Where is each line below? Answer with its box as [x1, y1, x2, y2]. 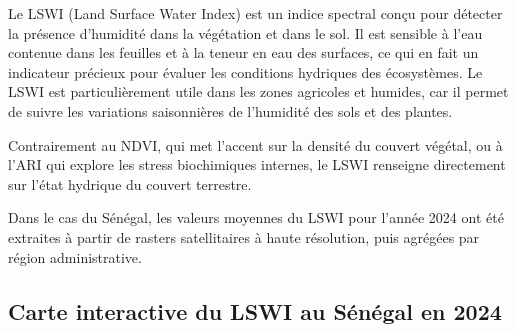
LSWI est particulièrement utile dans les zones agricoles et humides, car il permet [8, 81, 509, 102]
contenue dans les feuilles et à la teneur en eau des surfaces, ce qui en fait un [8, 42, 479, 63]
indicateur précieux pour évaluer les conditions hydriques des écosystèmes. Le [8, 61, 483, 82]
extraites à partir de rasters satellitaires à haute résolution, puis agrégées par [8, 226, 480, 247]
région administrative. [8, 246, 142, 267]
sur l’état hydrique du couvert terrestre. [8, 173, 252, 194]
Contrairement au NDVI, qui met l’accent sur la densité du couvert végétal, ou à [8, 134, 503, 155]
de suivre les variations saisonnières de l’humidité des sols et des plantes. [8, 100, 453, 121]
